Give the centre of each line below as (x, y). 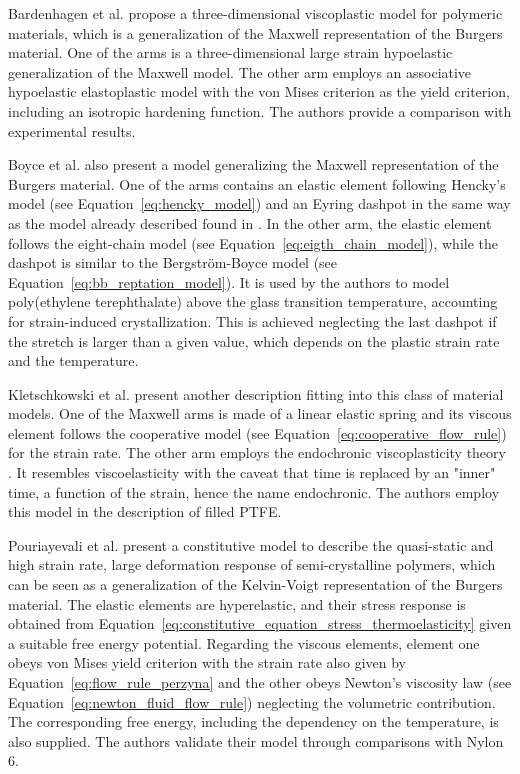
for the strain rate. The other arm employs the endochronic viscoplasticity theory (257, 452)
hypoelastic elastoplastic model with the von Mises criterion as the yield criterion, (259, 91)
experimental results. (72, 130)
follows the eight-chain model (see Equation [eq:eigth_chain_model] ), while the (253, 242)
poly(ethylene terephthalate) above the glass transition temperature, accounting (253, 301)
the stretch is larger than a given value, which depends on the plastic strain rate (254, 340)
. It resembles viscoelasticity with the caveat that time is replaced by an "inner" (252, 472)
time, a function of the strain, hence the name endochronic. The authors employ (254, 491)
